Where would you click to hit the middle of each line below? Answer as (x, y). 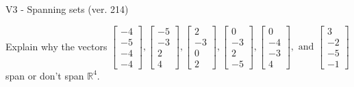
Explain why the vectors (56, 46)
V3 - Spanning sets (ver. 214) (67, 9)
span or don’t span (45, 75)
